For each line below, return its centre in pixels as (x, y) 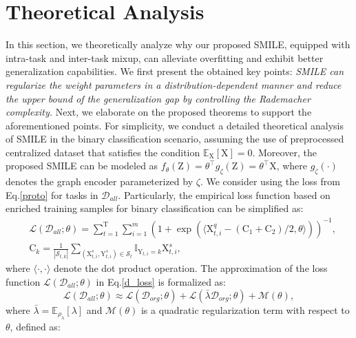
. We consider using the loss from (270, 181)
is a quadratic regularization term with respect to (245, 309)
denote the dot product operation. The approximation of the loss (191, 268)
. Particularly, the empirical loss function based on (224, 194)
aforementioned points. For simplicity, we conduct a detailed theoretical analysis (175, 125)
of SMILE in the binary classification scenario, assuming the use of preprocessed (175, 139)
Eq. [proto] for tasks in (52, 194)
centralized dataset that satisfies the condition (103, 152)
